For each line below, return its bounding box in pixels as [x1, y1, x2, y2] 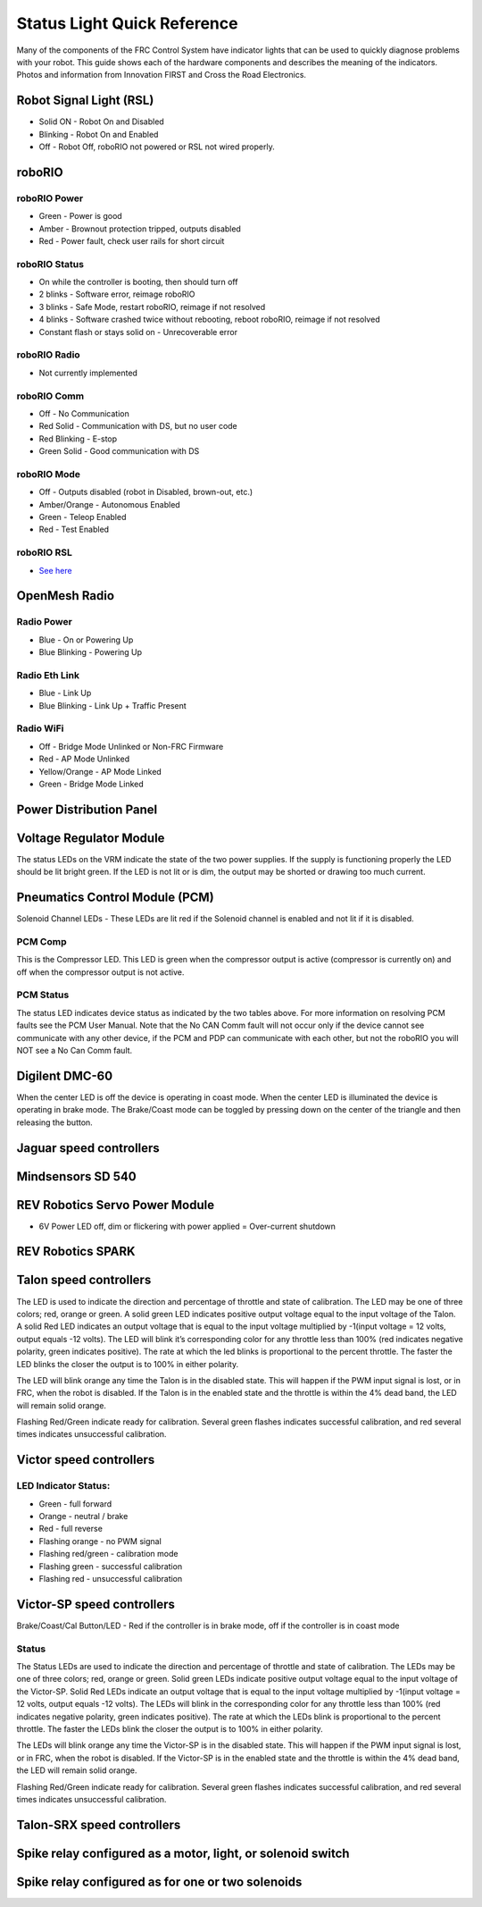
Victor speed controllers [16, 1452, 155, 1467]
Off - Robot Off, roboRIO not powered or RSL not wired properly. [38, 141, 276, 152]
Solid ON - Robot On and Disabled [38, 116, 164, 127]
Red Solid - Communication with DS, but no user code [38, 421, 238, 432]
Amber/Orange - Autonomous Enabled [38, 499, 180, 509]
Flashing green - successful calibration [38, 1560, 183, 1572]
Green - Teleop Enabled [38, 512, 127, 523]
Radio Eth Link [16, 668, 80, 681]
